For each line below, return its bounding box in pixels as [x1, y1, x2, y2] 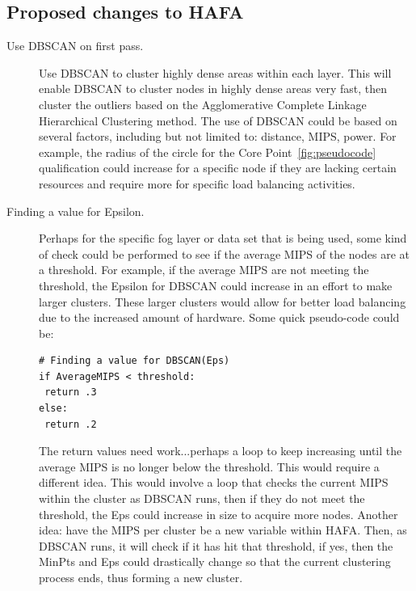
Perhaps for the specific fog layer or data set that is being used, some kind [39, 230, 407, 247]
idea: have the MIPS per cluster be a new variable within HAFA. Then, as [39, 521, 407, 538]
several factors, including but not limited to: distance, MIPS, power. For [39, 128, 397, 145]
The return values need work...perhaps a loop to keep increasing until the [39, 442, 402, 459]
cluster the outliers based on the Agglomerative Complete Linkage [39, 95, 367, 112]
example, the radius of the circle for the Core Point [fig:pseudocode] [39, 143, 376, 160]
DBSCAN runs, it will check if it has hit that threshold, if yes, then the [39, 537, 393, 554]
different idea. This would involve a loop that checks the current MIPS [39, 474, 389, 491]
